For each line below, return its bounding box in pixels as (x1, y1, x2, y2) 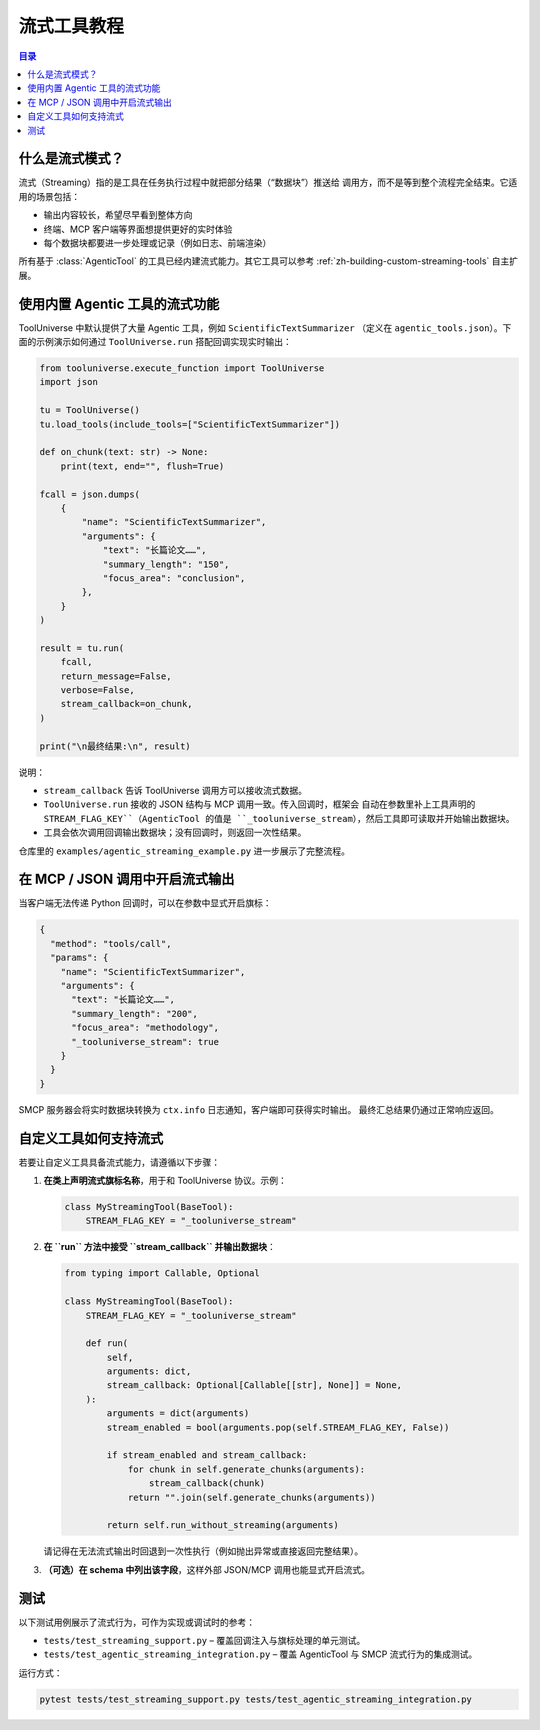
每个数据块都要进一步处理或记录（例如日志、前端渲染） (43, 236, 272, 249)
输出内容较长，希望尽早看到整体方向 (43, 209, 193, 221)
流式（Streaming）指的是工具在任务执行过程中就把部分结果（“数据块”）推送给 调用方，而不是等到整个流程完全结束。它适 (18, 176, 518, 189)
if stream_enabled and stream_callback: (106, 1450, 308, 1461)
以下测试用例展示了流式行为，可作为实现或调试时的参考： (18, 1616, 255, 1628)
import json (39, 376, 99, 388)
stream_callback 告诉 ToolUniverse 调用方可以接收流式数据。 (43, 784, 308, 796)
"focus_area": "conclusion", (102, 572, 246, 584)
